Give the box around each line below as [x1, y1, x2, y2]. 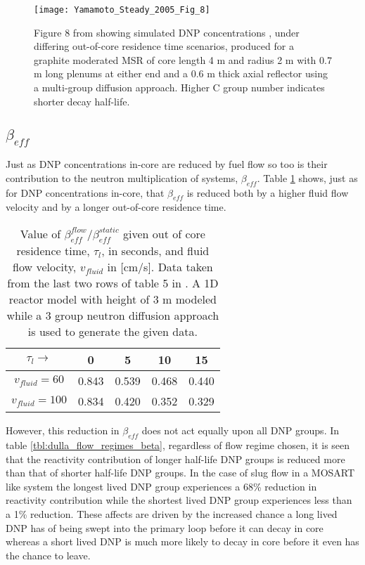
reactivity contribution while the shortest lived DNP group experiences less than [6, 493, 352, 507]
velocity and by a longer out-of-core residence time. [6, 200, 226, 214]
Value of [20, 226, 61, 242]
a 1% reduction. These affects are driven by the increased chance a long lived [6, 506, 338, 521]
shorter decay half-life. [34, 93, 130, 108]
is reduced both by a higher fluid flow [186, 185, 349, 200]
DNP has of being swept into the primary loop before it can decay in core [6, 520, 324, 535]
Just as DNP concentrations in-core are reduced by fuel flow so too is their [6, 157, 328, 171]
